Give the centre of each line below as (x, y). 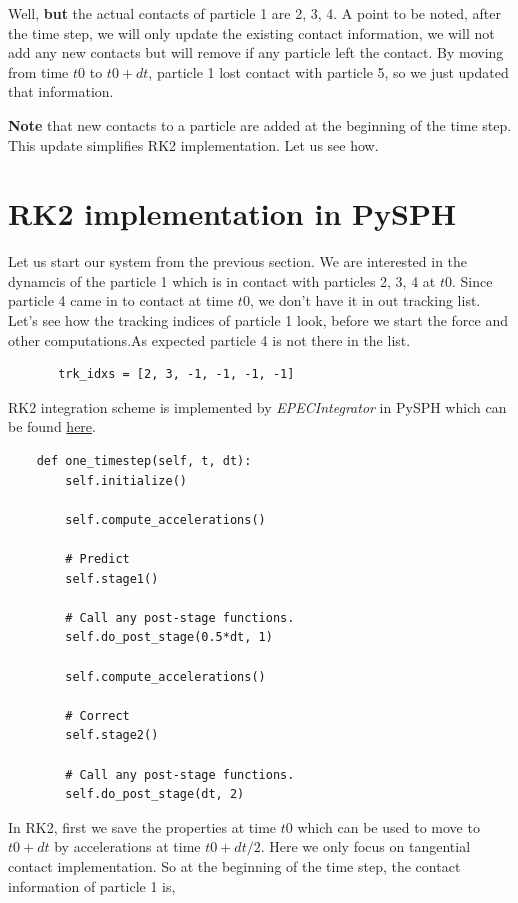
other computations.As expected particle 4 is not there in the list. (209, 339)
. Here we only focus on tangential (365, 846)
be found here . (52, 426)
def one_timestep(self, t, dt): (144, 461)
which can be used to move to (388, 826)
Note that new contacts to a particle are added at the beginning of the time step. (260, 124)
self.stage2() (112, 735)
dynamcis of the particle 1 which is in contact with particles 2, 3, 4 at (222, 280)
